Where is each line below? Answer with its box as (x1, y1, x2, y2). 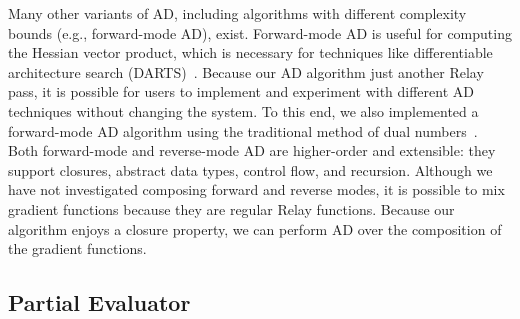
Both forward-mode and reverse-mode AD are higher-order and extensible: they (8, 140, 496, 161)
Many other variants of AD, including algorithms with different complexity (8, 3, 467, 23)
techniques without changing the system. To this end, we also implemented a (8, 100, 479, 121)
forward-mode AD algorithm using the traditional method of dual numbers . (8, 120, 478, 141)
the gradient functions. (8, 238, 147, 259)
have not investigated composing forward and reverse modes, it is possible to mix (8, 179, 505, 200)
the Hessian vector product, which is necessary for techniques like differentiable (8, 42, 493, 63)
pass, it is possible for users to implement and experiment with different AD (8, 81, 474, 102)
